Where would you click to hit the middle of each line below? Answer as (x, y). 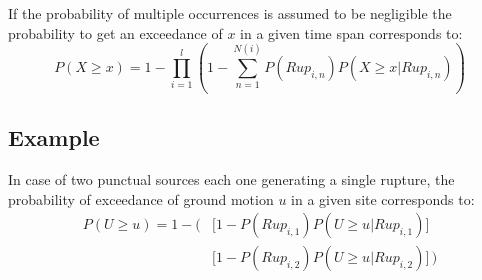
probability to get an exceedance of (115, 32)
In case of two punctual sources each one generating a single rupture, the (231, 179)
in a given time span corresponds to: (351, 32)
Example (54, 137)
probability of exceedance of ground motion (141, 198)
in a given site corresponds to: (383, 198)
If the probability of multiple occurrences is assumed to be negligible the (230, 13)
